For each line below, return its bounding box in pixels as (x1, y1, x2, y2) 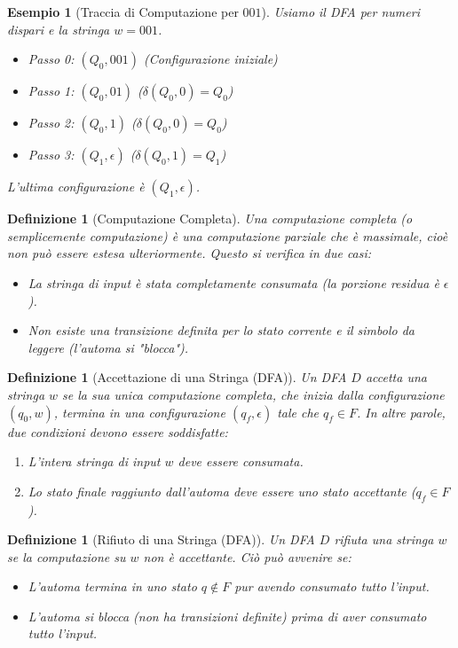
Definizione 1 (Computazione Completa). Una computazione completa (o (7, 209, 413, 228)
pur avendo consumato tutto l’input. (234, 577, 430, 596)
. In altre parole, (357, 402, 446, 421)
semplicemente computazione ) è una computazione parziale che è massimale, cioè (7, 226, 448, 245)
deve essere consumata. (178, 452, 304, 471)
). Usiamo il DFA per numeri (261, 3, 420, 20)
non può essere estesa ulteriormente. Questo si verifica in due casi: (7, 244, 372, 262)
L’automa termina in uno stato (28, 577, 197, 596)
